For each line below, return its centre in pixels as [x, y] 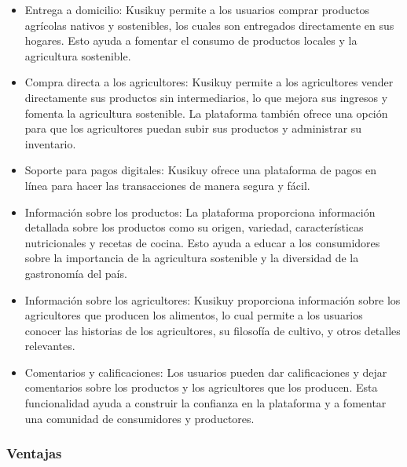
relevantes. [50, 346]
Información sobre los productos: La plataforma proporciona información [200, 212]
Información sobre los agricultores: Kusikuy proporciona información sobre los [213, 299]
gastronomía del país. [76, 273]
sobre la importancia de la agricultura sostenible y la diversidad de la [192, 258]
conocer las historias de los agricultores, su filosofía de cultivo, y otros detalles [213, 330]
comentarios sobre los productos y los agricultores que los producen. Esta [201, 387]
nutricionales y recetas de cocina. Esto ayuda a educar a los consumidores [202, 242]
